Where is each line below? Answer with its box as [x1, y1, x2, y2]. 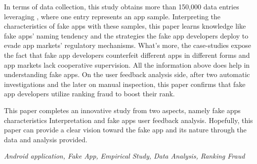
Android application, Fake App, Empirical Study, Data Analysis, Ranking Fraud [4, 151, 245, 161]
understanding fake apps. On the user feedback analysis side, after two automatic [4, 69, 250, 80]
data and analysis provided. [4, 134, 87, 144]
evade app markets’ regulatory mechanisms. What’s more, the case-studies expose [4, 40, 252, 50]
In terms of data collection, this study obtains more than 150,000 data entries [4, 1, 239, 11]
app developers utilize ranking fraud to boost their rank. [4, 88, 175, 99]
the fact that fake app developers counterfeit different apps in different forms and [4, 49, 250, 60]
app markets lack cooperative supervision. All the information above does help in [4, 59, 250, 70]
